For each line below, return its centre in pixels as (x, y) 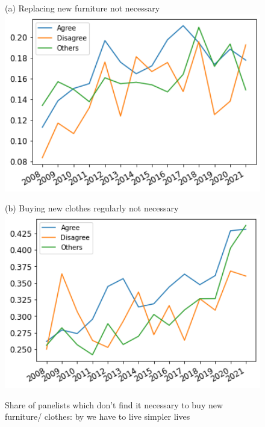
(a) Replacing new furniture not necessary (83, 8)
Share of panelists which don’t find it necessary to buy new (114, 404)
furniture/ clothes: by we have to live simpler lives (98, 416)
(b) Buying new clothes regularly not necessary (92, 208)
